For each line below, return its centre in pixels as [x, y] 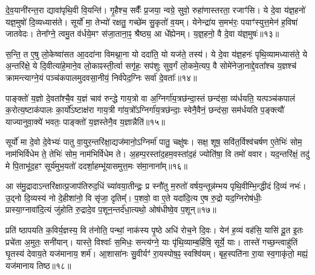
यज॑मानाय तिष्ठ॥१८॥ [38, 265]
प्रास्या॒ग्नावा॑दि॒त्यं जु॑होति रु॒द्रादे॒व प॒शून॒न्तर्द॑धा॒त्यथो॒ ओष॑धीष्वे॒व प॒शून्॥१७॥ [111, 209]
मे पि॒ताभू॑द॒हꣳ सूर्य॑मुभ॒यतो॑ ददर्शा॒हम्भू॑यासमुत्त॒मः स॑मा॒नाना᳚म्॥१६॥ [96, 165]
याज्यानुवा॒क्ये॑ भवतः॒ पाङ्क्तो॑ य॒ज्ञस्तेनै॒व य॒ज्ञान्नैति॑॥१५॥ [85, 121]
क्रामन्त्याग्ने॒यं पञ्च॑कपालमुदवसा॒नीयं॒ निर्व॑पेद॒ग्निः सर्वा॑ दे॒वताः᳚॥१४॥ [101, 77]
